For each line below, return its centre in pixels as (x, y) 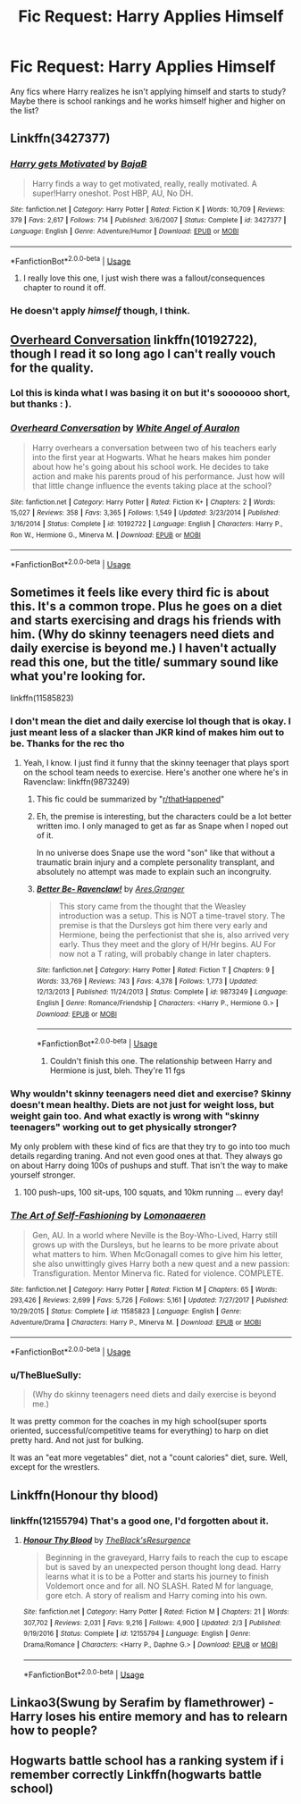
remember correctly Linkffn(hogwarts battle (136, 1775)
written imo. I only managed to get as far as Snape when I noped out (162, 826)
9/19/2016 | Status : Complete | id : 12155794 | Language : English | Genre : (137, 1634)
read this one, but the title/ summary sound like (145, 663)
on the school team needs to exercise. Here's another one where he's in (155, 772)
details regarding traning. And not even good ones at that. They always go (146, 1156)
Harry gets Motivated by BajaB (79, 164)
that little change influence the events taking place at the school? (151, 485)
